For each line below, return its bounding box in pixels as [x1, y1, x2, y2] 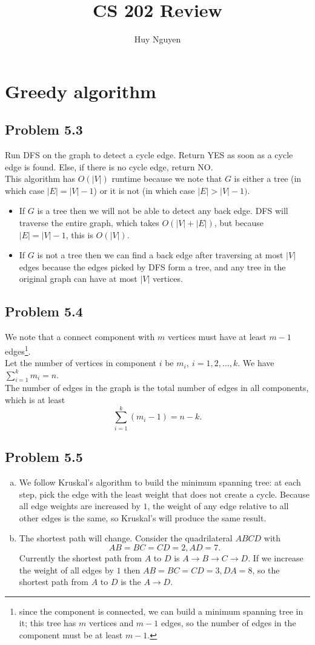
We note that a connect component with [5, 330, 155, 343]
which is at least [5, 393, 65, 406]
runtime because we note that [111, 172, 222, 185]
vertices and [88, 617, 134, 629]
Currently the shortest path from [19, 551, 142, 564]
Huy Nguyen [134, 33, 181, 45]
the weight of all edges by [19, 563, 114, 576]
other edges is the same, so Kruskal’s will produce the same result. [19, 511, 267, 524]
